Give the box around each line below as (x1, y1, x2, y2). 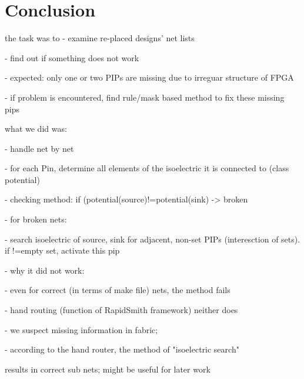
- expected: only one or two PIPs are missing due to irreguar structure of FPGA (5, 71, 294, 84)
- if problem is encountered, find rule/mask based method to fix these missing (5, 91, 285, 103)
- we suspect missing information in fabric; (5, 323, 158, 335)
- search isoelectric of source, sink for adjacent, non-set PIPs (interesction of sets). (5, 232, 300, 245)
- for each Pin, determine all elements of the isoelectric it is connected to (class (5, 162, 289, 174)
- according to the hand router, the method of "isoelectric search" (5, 343, 239, 355)
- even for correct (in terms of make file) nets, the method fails (5, 284, 230, 296)
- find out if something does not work (5, 51, 139, 64)
